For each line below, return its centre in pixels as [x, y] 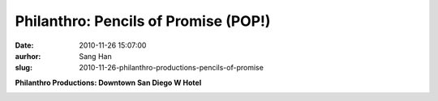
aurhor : [28, 56]
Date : [24, 45]
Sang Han [96, 56]
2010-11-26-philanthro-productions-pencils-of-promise [171, 68]
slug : [24, 68]
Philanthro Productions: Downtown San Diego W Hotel [108, 82]
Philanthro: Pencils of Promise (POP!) [143, 21]
